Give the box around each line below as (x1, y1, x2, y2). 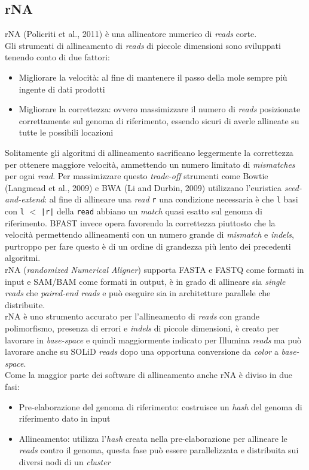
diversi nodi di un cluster (19, 455, 111, 468)
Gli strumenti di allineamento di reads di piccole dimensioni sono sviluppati (5, 39, 281, 51)
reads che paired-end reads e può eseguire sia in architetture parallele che (5, 287, 271, 299)
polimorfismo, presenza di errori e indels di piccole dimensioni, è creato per (5, 321, 279, 334)
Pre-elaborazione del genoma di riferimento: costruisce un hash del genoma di (19, 400, 302, 413)
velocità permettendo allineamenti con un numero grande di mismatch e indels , (5, 228, 294, 241)
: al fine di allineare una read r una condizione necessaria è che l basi (44, 193, 298, 205)
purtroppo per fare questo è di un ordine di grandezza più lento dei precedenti (5, 239, 291, 252)
